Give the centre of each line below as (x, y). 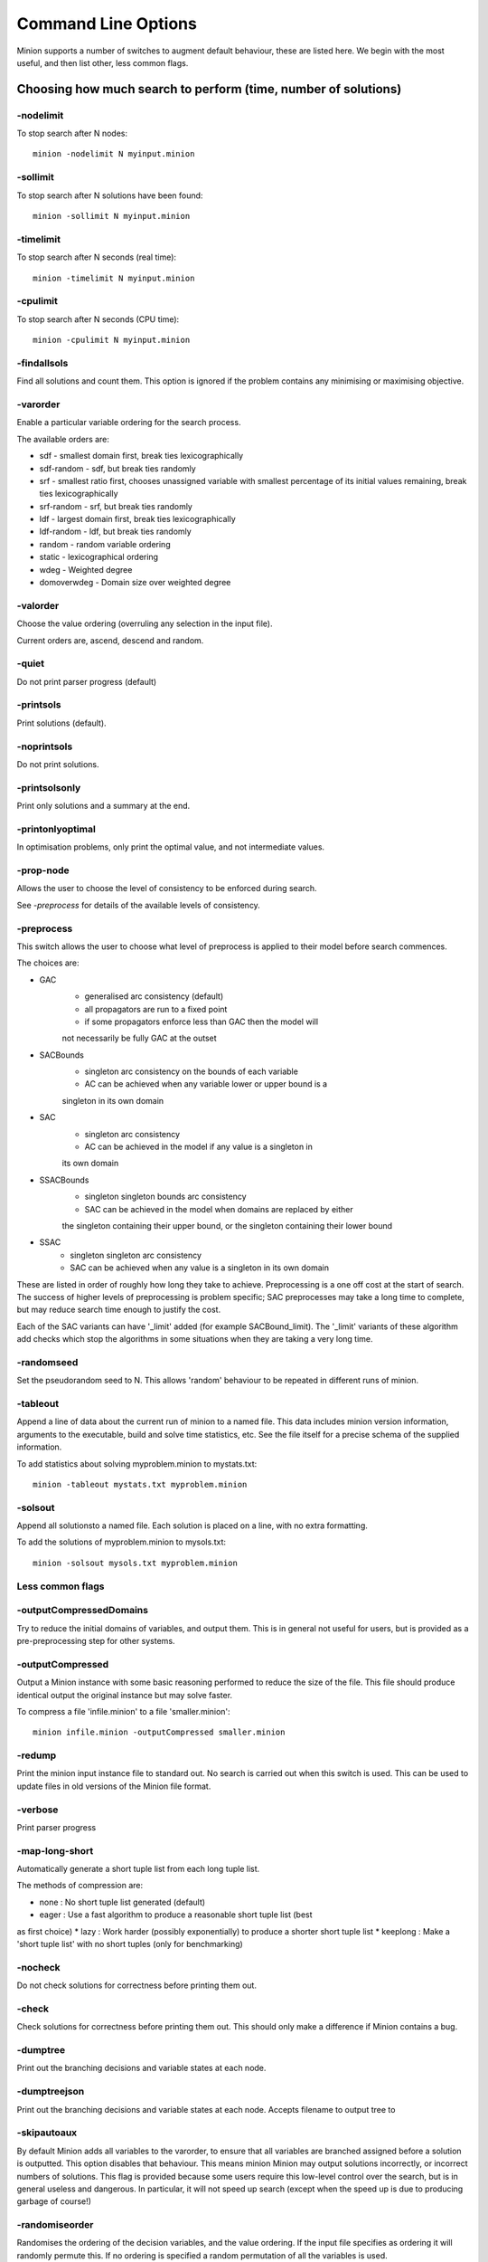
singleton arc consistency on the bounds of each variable (191, 1071)
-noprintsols (45, 746)
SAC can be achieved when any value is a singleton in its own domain (200, 1268)
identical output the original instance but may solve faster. (125, 1695)
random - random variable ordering (105, 544)
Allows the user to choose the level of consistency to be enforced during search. (167, 889)
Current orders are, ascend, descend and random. (110, 640)
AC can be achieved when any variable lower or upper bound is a (206, 1084)
